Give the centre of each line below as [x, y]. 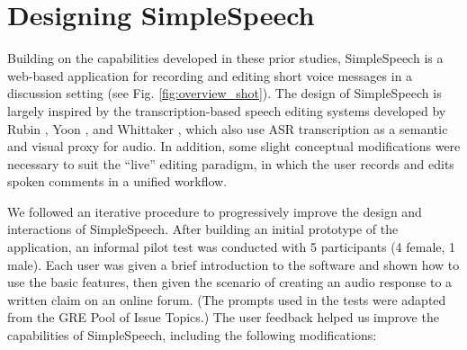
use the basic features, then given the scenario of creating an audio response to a [230, 282]
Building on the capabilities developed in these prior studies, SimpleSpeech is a [225, 58]
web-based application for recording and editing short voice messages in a [210, 75]
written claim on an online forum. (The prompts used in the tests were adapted [227, 299]
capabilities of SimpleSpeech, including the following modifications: [192, 335]
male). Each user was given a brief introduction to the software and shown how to [233, 264]
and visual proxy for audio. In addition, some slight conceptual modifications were [234, 146]
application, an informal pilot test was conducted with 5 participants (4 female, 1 [232, 247]
